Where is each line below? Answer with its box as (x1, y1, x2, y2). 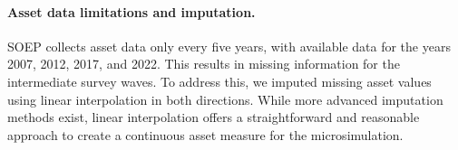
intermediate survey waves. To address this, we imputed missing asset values (7, 71, 432, 90)
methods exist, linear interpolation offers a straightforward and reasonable (7, 108, 420, 127)
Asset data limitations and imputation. (7, 2, 256, 21)
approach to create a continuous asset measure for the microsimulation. (7, 125, 404, 144)
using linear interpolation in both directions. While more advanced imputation (7, 89, 443, 108)
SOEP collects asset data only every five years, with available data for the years (7, 36, 451, 55)
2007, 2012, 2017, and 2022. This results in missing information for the (7, 54, 400, 73)
